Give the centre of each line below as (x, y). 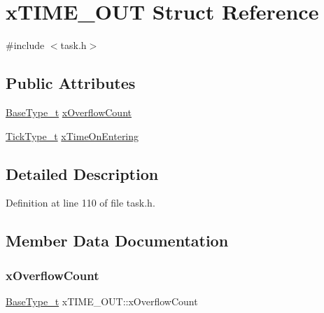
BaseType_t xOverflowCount (69, 112)
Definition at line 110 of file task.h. (80, 203)
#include (25, 45)
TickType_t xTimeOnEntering (72, 135)
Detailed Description (82, 173)
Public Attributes (71, 83)
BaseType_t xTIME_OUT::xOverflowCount (102, 301)
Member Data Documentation (117, 241)
